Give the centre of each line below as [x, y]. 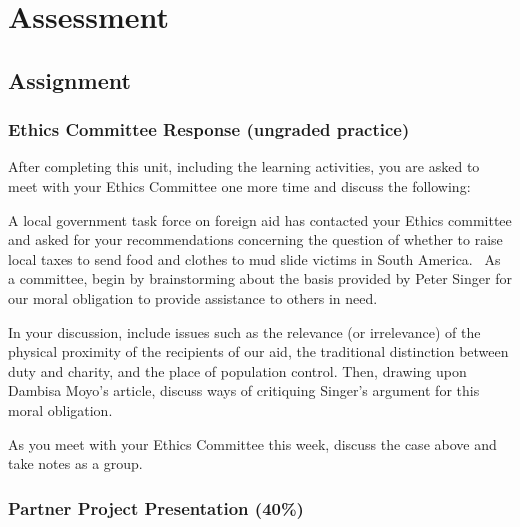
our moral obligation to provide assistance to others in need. [193, 297]
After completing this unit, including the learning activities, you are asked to [244, 166]
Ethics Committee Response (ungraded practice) [209, 129]
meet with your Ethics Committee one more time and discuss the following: [239, 185]
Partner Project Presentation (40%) [156, 507]
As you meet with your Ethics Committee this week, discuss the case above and [252, 443]
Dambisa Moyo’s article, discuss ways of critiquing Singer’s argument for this [244, 390]
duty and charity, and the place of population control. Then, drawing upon [237, 370]
